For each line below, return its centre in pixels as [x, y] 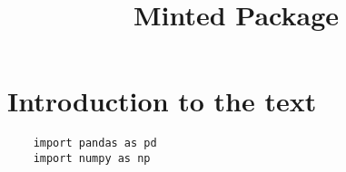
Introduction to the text [162, 101]
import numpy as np [92, 158]
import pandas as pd [95, 143]
